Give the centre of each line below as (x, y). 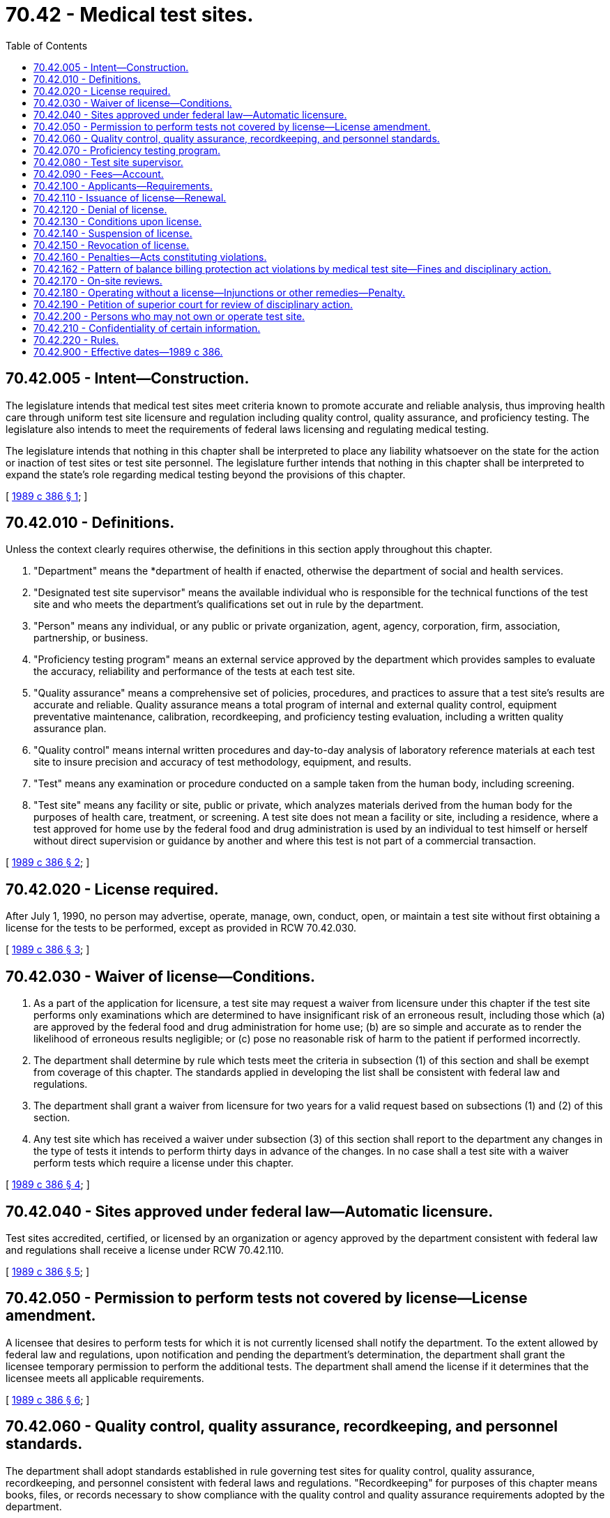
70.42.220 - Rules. (76, 340)
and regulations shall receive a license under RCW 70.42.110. (145, 1250)
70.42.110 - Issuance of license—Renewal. (130, 197)
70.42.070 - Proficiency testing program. (127, 150)
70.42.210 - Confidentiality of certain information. (147, 328)
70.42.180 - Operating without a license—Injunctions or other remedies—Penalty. (220, 292)
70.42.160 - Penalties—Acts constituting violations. (150, 257)
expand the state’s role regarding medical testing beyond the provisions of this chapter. (206, 474)
